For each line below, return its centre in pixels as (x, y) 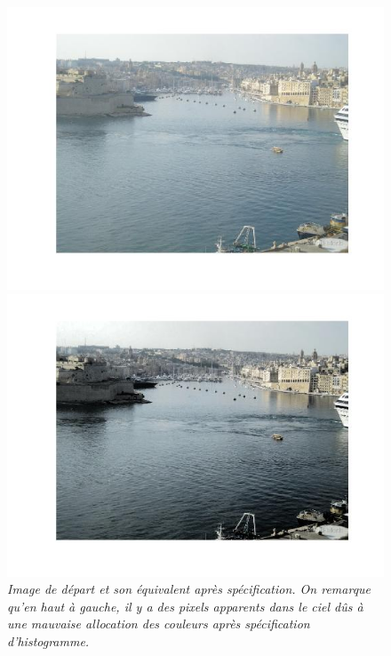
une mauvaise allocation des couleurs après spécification (159, 624)
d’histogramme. (48, 640)
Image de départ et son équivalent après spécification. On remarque (189, 589)
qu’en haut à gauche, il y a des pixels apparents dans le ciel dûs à (185, 606)
